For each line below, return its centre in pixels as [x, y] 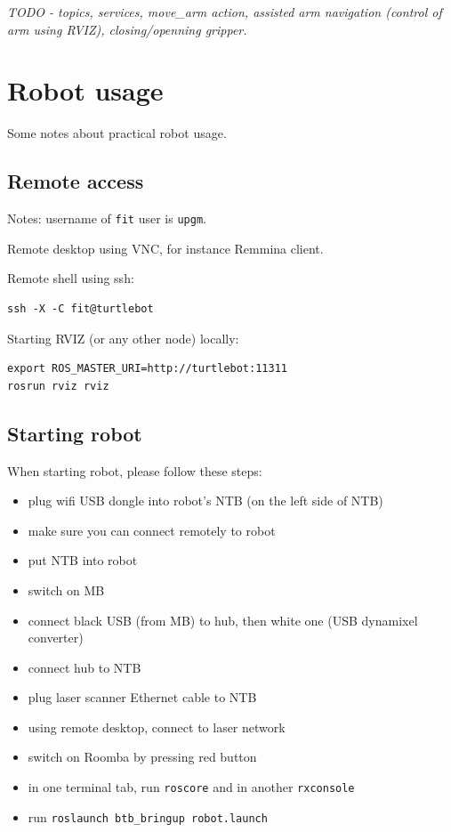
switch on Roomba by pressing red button [142, 757]
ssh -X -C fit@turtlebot [81, 308]
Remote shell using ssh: [71, 278]
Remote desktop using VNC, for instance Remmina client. [165, 248]
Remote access [76, 181]
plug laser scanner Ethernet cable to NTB [142, 697]
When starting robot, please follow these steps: [135, 470]
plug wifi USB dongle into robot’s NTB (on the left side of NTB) [205, 501]
